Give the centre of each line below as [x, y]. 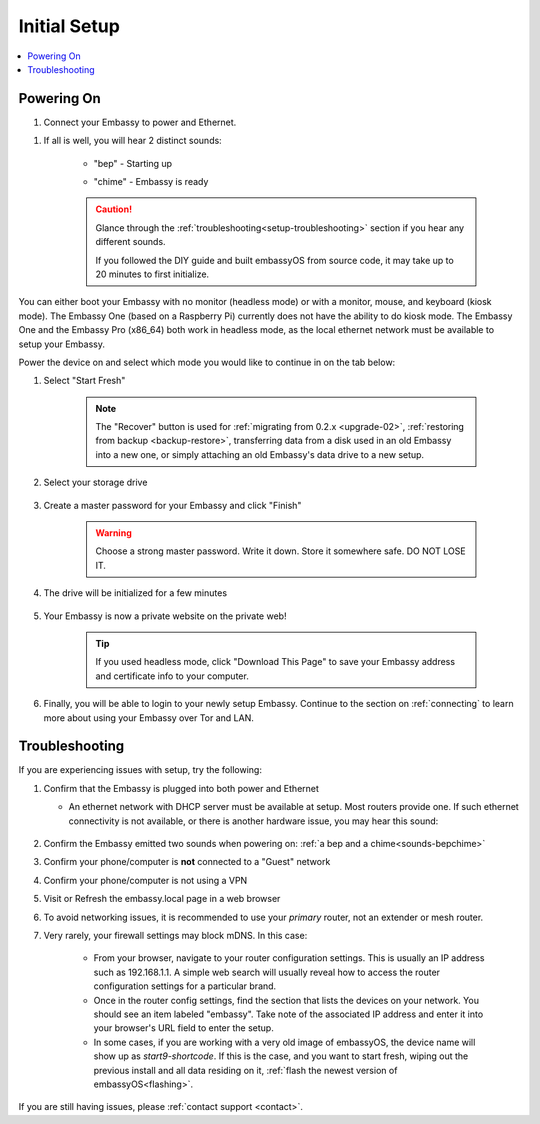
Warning [113, 533]
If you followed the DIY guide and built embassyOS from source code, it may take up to [274, 260]
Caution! [114, 209]
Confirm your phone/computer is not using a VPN [145, 880]
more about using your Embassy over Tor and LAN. [149, 717]
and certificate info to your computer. [172, 676]
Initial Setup [69, 26]
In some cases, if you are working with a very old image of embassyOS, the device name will [284, 1042]
